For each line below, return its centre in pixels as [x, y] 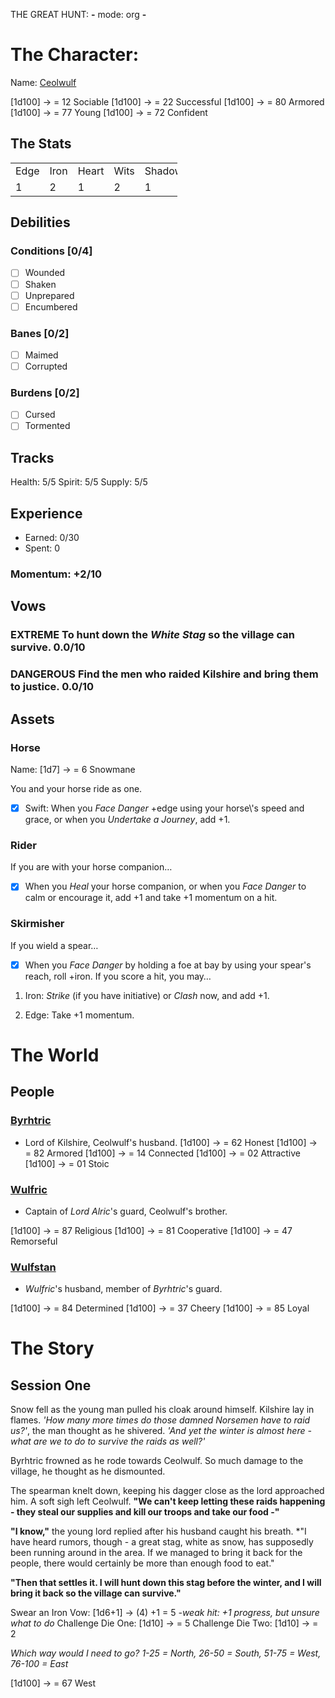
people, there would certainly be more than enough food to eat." [142, 1563]
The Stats [41, 144]
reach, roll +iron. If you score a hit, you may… [118, 976]
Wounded [45, 273]
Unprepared [49, 295]
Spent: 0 [42, 548]
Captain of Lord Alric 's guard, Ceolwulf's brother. [126, 1211]
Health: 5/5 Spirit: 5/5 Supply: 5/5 [79, 482]
